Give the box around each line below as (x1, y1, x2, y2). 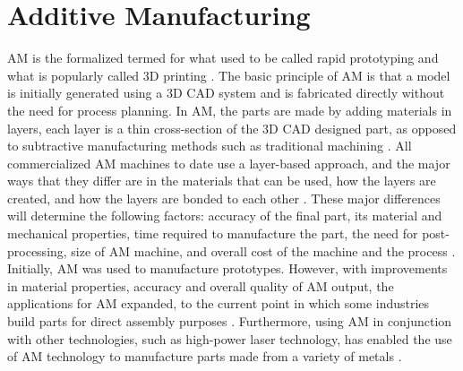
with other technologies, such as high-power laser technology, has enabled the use (7, 329, 452, 348)
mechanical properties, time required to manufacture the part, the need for (7, 224, 418, 243)
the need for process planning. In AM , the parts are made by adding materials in (7, 100, 452, 119)
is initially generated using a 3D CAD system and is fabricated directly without (7, 83, 445, 102)
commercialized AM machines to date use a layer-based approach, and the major (7, 153, 450, 172)
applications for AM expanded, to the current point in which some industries (7, 294, 430, 313)
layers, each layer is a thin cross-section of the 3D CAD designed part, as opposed (7, 118, 457, 137)
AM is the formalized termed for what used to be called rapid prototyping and (7, 48, 439, 67)
